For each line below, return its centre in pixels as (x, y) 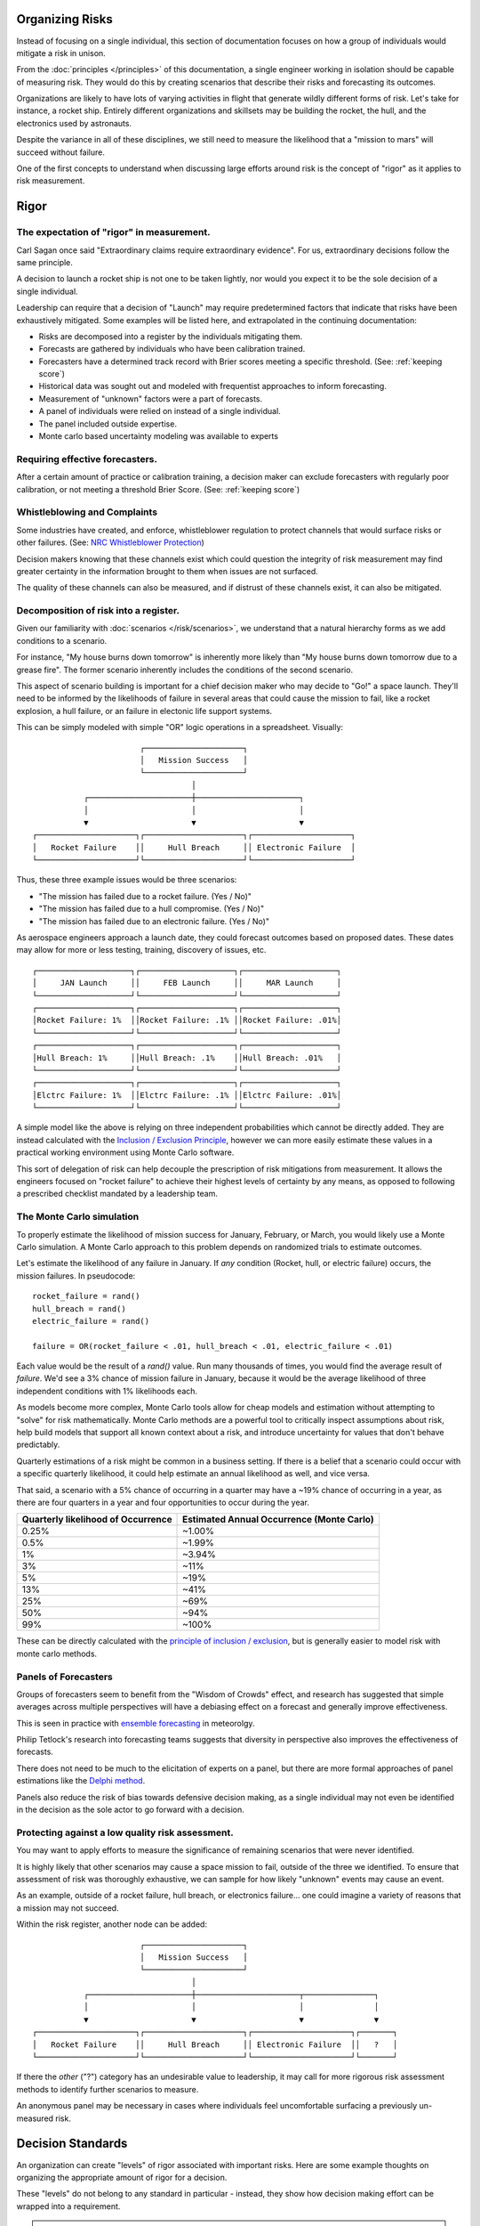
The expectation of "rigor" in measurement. (113, 232)
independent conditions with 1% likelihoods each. (107, 1391)
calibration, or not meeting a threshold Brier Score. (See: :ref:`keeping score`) (158, 489)
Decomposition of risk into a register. (98, 611)
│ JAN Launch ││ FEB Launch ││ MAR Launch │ (187, 983)
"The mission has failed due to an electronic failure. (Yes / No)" (154, 921)
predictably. (38, 1445)
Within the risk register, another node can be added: (112, 1924)
